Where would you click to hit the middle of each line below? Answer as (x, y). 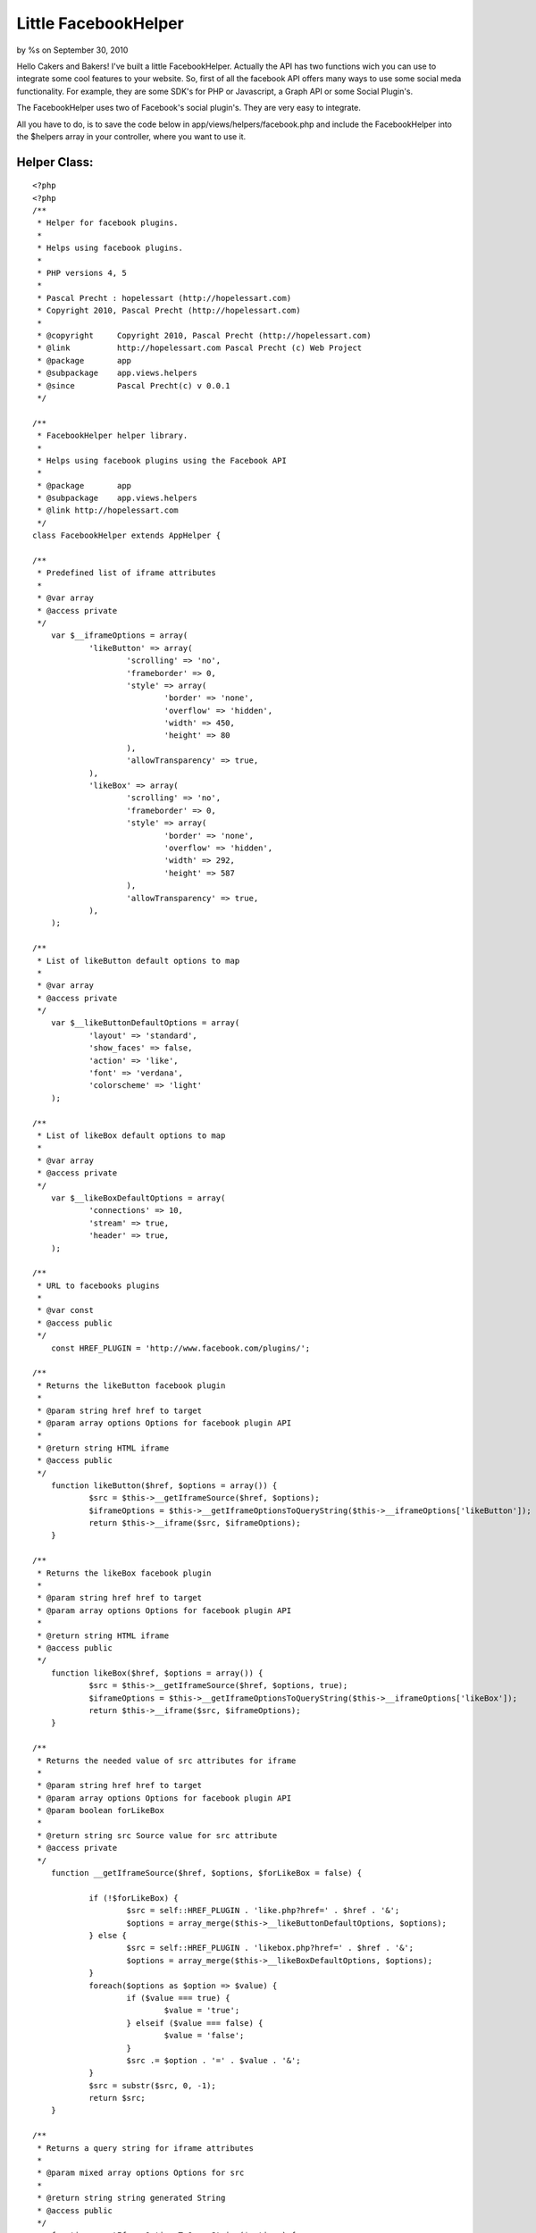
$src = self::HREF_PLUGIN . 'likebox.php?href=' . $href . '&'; (270, 1948)
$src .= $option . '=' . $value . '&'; (214, 2060)
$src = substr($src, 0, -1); (152, 2085)
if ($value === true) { (179, 1998)
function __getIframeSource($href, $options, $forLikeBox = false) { (206, 1873)
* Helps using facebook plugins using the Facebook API (162, 460)
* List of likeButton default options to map (138, 961)
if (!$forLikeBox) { (134, 1898)
